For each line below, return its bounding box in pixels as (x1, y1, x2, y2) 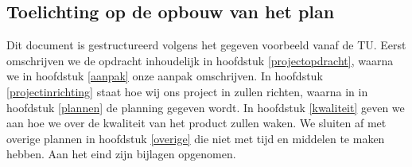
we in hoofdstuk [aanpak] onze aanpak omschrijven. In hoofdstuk (6, 68, 323, 84)
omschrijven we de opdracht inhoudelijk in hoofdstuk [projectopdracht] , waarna (6, 52, 394, 68)
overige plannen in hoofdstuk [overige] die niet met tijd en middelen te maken (6, 130, 385, 146)
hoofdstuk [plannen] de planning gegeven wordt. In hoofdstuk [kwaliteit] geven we (6, 99, 405, 115)
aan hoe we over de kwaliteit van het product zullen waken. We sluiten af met (6, 115, 387, 131)
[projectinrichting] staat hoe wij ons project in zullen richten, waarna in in (6, 83, 368, 99)
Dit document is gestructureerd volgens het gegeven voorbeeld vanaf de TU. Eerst (6, 37, 406, 53)
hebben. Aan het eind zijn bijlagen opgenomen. (6, 146, 236, 162)
